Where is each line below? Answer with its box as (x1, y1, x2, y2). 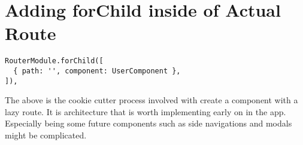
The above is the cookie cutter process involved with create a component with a (5, 94, 298, 106)
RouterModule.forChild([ (5, 57, 104, 66)
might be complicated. (5, 129, 87, 141)
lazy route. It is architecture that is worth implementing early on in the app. (5, 105, 286, 118)
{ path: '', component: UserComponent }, (13, 66, 181, 75)
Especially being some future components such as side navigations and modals (5, 117, 292, 129)
